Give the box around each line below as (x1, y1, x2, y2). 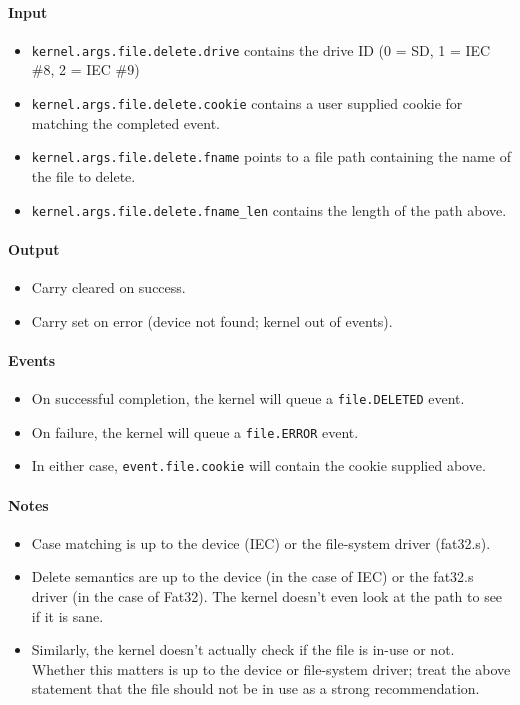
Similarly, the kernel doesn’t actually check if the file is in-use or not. (31, 639, 455, 660)
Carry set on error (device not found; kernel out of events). (31, 310, 393, 331)
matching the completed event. (31, 112, 220, 133)
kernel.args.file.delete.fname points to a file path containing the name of (31, 146, 511, 167)
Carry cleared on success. (31, 277, 186, 297)
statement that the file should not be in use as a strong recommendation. (31, 678, 480, 699)
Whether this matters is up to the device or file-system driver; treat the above (31, 658, 511, 679)
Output (8, 238, 60, 259)
